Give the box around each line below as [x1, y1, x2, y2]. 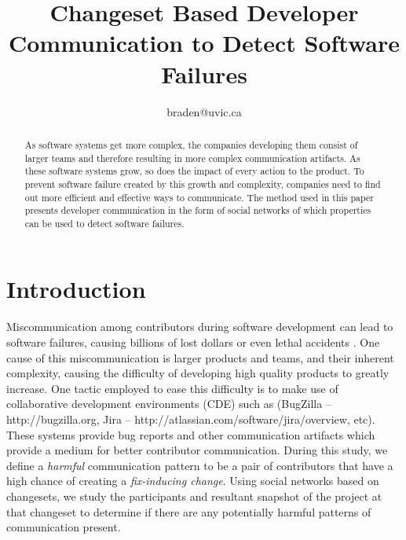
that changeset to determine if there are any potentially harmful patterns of [6, 503, 371, 520]
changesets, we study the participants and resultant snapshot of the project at [6, 487, 382, 504]
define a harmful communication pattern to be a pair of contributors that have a [6, 457, 393, 473]
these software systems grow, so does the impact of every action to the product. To [24, 164, 364, 178]
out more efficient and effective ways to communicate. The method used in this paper [24, 190, 374, 204]
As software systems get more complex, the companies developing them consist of [24, 138, 358, 151]
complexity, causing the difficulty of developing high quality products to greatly [6, 365, 390, 381]
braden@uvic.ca [166, 103, 242, 119]
